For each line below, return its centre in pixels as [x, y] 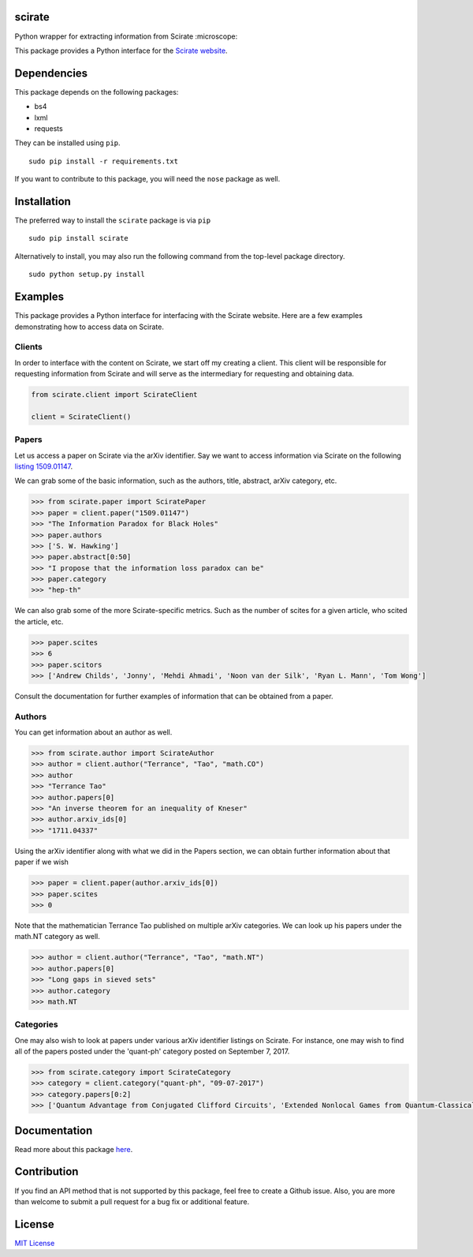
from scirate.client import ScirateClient [114, 395]
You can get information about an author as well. [93, 732]
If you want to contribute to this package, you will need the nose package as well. [147, 179]
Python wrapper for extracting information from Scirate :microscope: [126, 36]
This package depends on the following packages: [97, 92]
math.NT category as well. [57, 937]
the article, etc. [39, 621]
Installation [43, 201]
